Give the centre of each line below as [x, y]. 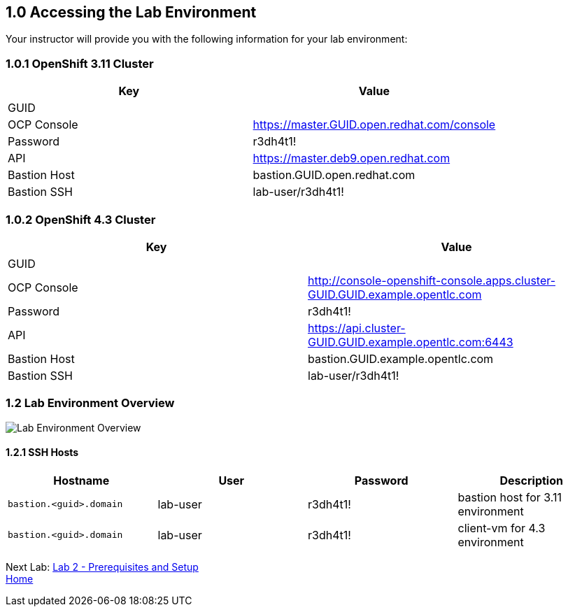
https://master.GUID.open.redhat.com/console [374, 125]
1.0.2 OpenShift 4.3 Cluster [81, 219]
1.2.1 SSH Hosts [42, 453]
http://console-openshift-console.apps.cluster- [432, 280]
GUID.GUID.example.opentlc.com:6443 [411, 342]
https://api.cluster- [357, 328]
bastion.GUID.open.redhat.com [334, 175]
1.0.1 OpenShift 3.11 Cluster [80, 63]
